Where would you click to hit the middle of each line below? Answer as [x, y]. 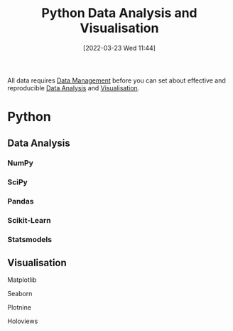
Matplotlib [22, 280]
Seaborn [20, 293]
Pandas [21, 201]
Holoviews [23, 321]
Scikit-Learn [29, 221]
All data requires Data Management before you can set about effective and [116, 80]
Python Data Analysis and [119, 13]
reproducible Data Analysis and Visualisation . [74, 88]
